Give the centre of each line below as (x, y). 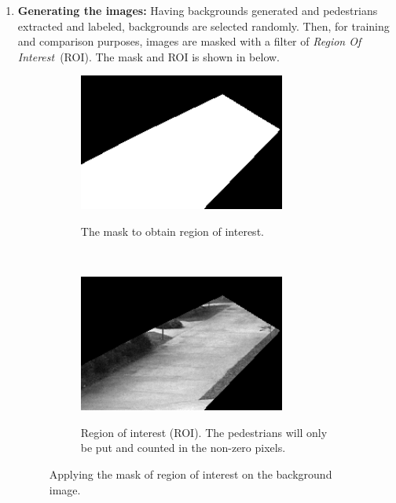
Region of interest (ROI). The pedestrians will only (204, 432)
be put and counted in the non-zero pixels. (183, 448)
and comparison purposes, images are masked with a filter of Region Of (189, 41)
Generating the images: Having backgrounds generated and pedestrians (198, 10)
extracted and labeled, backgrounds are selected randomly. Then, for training (203, 26)
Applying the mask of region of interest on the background (191, 474)
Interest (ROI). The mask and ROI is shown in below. (148, 56)
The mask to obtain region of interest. (172, 231)
